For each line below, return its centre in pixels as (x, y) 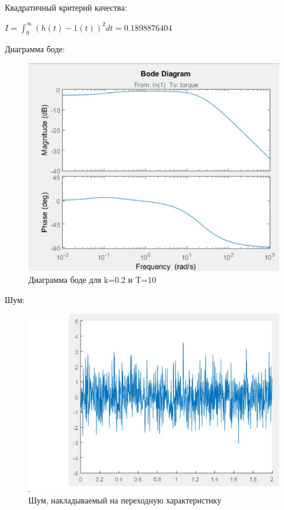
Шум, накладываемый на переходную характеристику (125, 500)
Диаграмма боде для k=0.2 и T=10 (92, 279)
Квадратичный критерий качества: (66, 7)
